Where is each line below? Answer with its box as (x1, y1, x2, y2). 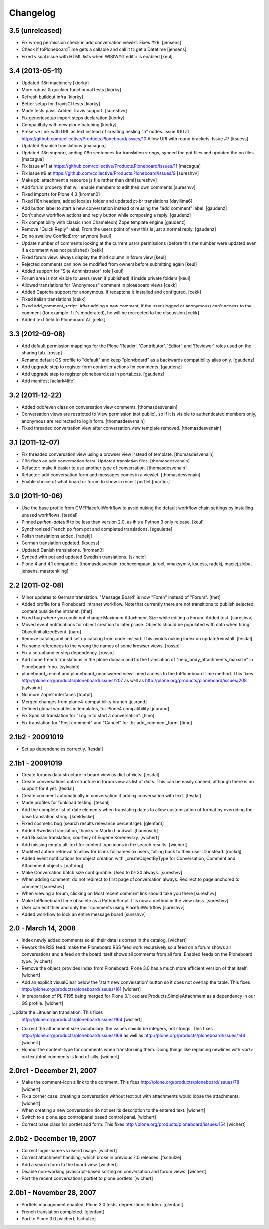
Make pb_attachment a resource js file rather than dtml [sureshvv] (21, 177, 157, 183)
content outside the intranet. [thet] (21, 608, 92, 614)
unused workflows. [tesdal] (21, 512, 78, 518)
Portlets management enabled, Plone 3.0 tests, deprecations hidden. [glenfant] (21, 1202, 184, 1208)
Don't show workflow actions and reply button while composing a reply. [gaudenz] (21, 212, 191, 218)
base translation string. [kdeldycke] (21, 813, 95, 819)
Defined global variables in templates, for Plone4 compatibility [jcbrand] (21, 706, 169, 712)
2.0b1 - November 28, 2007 (9, 1189, 96, 1197)
